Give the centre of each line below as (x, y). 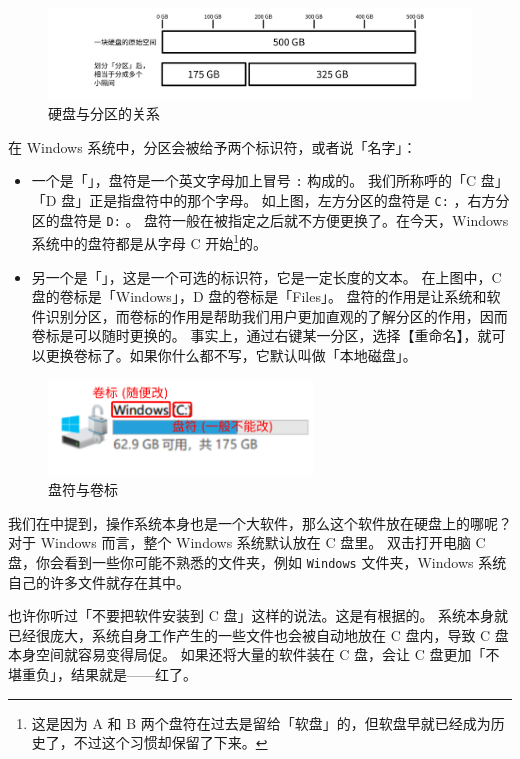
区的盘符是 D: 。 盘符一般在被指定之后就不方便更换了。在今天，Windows (270, 219)
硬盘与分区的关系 (104, 113)
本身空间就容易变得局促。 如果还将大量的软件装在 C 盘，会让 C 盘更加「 (247, 654)
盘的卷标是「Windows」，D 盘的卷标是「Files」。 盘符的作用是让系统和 (259, 296)
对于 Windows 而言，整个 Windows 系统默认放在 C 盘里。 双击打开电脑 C (247, 542)
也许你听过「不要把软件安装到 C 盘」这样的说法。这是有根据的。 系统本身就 (258, 615)
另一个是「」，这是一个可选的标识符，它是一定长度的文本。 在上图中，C (266, 276)
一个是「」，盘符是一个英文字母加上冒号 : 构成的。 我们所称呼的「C (254, 180)
